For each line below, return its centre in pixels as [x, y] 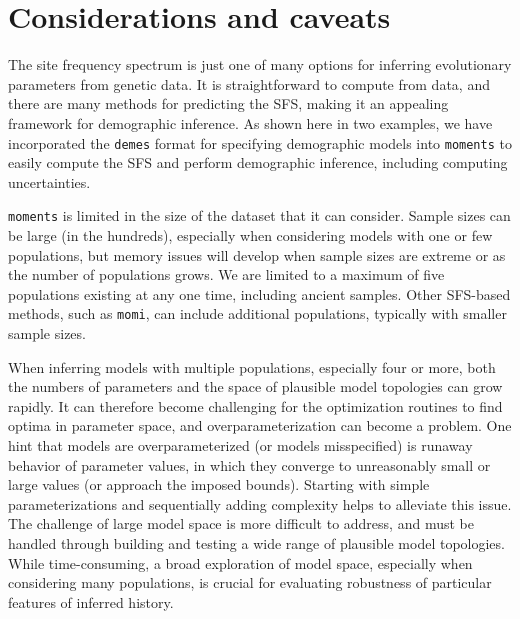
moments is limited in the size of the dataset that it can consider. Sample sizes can [259, 215]
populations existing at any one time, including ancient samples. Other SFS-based [259, 293]
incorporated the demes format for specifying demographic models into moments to [260, 142]
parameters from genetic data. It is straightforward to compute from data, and [249, 83]
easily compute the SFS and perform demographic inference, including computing [258, 162]
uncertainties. [49, 181]
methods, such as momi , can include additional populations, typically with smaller [257, 313]
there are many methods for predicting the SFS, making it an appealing [228, 103]
